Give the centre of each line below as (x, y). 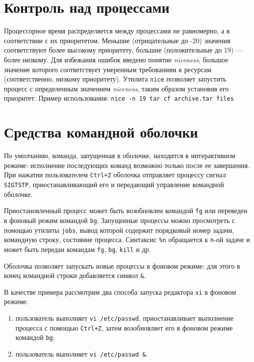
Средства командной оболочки (101, 132)
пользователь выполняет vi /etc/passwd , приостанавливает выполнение (125, 318)
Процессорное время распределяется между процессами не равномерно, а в (117, 31)
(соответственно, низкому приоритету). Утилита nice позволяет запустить (115, 79)
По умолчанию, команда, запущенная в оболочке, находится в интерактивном (120, 155)
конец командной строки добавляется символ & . (75, 275)
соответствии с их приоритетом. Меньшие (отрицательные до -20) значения (117, 40)
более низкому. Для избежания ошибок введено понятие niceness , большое (116, 59)
